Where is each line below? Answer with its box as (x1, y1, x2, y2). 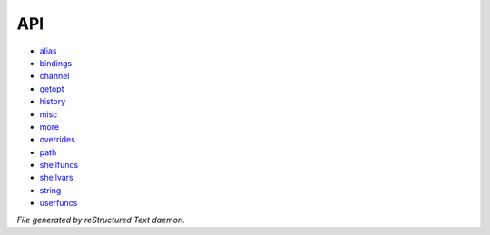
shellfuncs (39, 160, 79, 171)
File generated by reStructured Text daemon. (16, 214, 185, 225)
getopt (39, 83, 64, 94)
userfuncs (39, 198, 78, 209)
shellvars (39, 172, 74, 183)
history (39, 96, 66, 107)
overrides (39, 134, 76, 145)
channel (39, 71, 70, 82)
